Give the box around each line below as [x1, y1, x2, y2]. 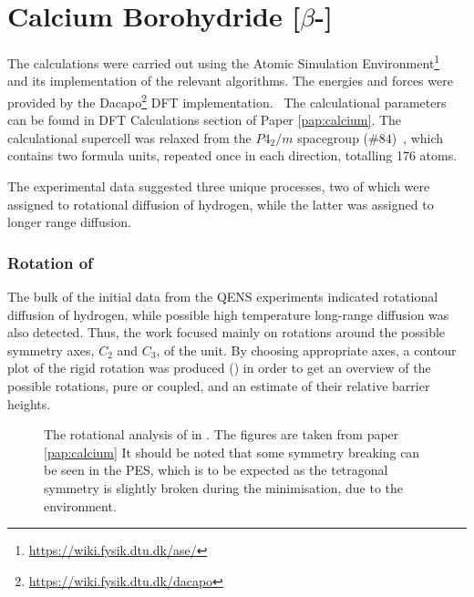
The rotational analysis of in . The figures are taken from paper [44, 425, 399, 444]
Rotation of [7, 251, 93, 273]
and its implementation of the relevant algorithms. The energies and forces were [7, 71, 453, 90]
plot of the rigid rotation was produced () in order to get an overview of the [7, 358, 431, 377]
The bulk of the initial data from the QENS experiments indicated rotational [7, 287, 438, 305]
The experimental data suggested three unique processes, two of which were [7, 177, 430, 195]
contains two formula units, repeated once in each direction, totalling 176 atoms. [7, 146, 458, 165]
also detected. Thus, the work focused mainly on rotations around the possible [7, 323, 446, 342]
